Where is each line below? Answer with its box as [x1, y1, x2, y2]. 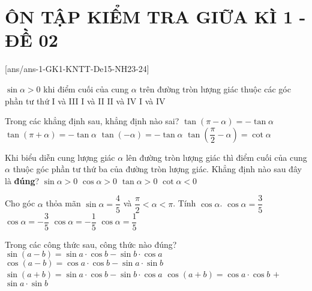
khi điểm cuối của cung [43, 82, 129, 95]
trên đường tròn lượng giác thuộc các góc [139, 82, 291, 95]
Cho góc [5, 197, 35, 209]
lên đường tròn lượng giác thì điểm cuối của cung [125, 151, 307, 163]
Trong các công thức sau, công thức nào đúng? [5, 238, 177, 250]
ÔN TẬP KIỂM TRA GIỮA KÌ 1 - [5, 4, 306, 29]
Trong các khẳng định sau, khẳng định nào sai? [5, 115, 179, 127]
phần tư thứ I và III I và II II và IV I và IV [5, 94, 166, 107]
